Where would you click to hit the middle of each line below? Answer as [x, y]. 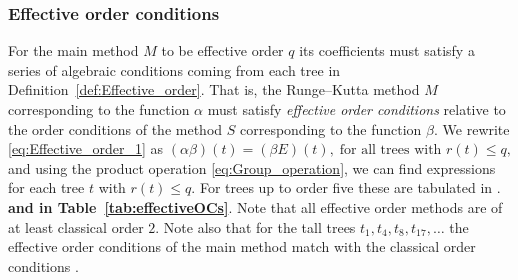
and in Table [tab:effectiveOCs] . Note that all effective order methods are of [255, 206]
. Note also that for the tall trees [255, 226]
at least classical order [76, 226]
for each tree [46, 187]
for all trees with [390, 150]
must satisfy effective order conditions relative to [356, 109]
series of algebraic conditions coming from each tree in [174, 69]
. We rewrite [472, 128]
